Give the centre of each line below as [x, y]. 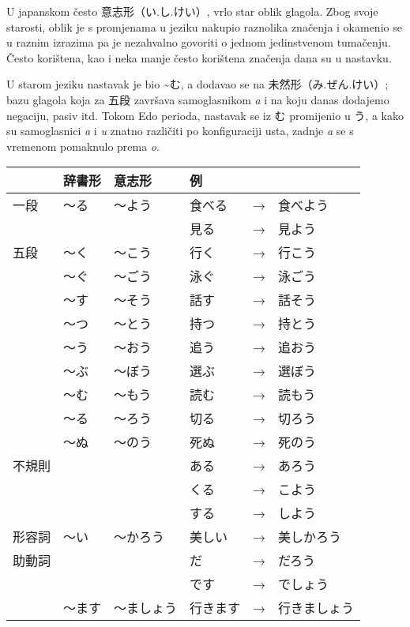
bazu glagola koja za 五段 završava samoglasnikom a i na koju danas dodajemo [198, 99]
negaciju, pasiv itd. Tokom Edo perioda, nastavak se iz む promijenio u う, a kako [205, 115]
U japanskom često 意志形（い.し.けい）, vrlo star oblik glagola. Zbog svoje [192, 11]
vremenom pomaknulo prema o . [83, 146]
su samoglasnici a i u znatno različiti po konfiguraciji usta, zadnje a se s [180, 131]
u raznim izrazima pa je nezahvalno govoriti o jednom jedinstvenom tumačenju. [199, 42]
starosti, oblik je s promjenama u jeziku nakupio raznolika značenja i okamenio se [204, 26]
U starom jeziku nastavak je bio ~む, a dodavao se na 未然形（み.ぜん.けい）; [197, 84]
